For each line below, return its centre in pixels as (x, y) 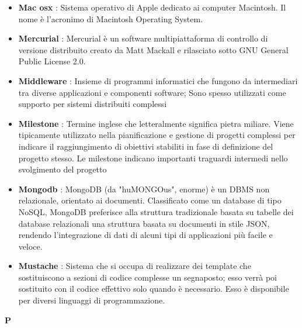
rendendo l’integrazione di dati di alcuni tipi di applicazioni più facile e (145, 235)
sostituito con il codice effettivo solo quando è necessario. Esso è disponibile (154, 289)
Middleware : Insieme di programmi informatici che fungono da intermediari (158, 80)
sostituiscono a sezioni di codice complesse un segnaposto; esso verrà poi (147, 277)
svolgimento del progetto (63, 169)
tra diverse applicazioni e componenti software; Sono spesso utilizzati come (152, 92)
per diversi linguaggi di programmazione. (92, 300)
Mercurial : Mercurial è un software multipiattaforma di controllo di (143, 38)
